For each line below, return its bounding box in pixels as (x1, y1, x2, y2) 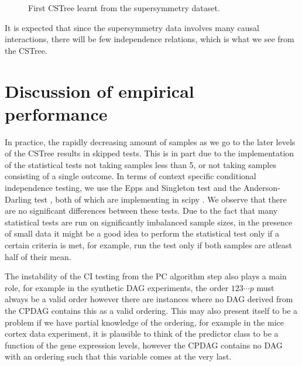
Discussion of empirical (5, 78, 194, 102)
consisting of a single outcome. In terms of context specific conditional (5, 170, 256, 182)
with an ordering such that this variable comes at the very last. (5, 350, 232, 362)
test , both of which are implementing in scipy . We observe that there (34, 193, 287, 205)
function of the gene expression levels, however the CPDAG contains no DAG (5, 338, 283, 351)
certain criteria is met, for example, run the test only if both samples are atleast (5, 239, 292, 251)
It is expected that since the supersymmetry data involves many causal (5, 21, 259, 33)
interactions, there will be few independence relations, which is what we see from (5, 33, 294, 45)
